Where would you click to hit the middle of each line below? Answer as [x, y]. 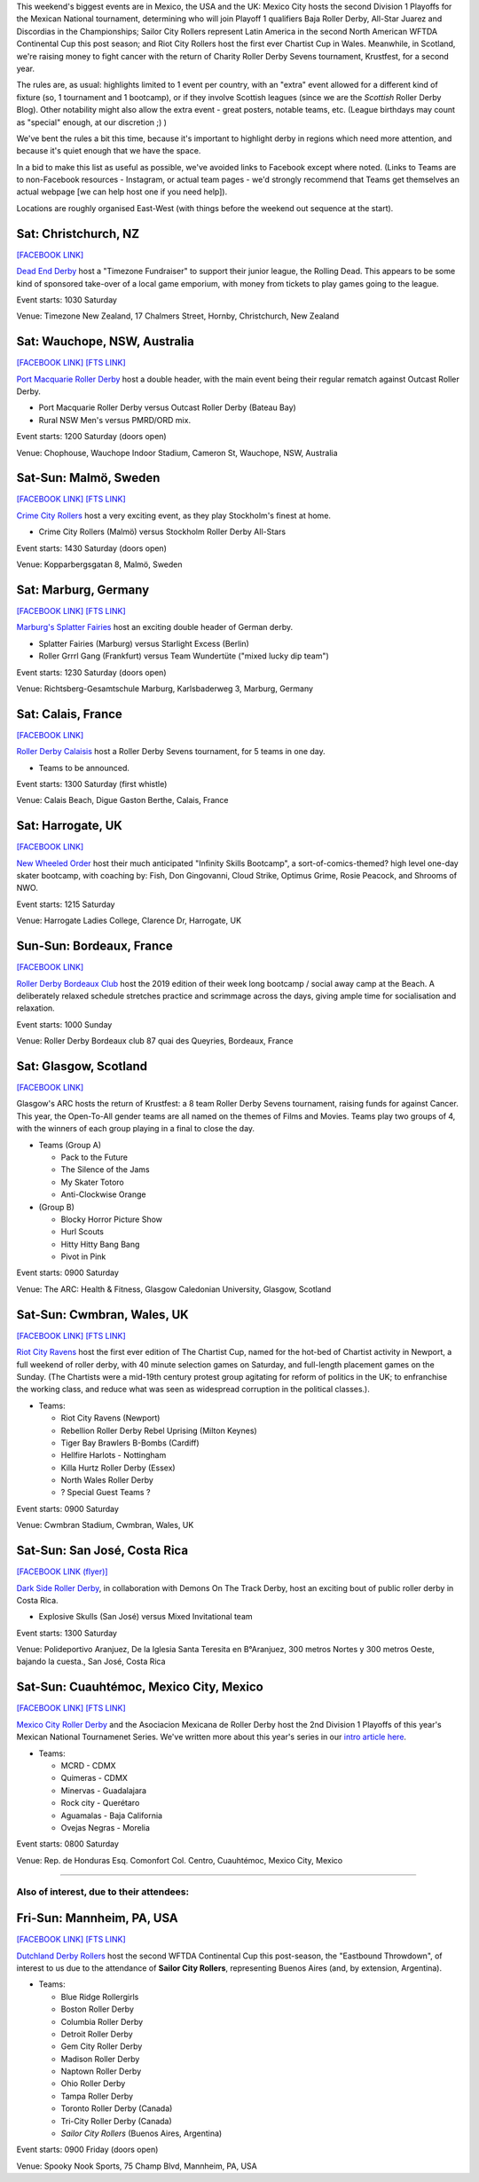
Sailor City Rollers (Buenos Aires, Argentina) [141, 2133]
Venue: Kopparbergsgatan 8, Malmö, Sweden [99, 564]
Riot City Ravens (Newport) [110, 1418]
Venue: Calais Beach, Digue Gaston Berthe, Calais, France [122, 800]
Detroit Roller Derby [97, 2034]
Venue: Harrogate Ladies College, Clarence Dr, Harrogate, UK [129, 921]
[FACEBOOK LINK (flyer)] [62, 1572]
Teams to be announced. [84, 768]
